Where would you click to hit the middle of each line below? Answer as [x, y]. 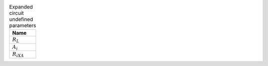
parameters [23, 26]
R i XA [18, 55]
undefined [21, 19]
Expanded [21, 7]
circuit [17, 13]
